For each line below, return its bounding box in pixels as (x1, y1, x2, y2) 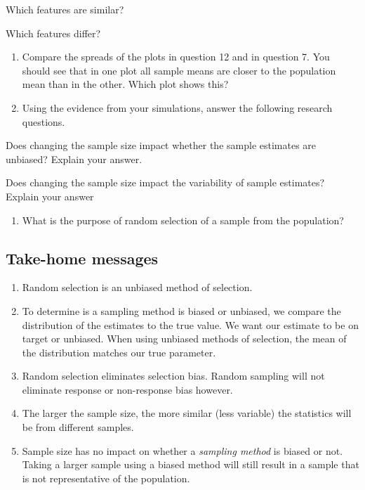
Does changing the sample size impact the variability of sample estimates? (6, 175, 325, 190)
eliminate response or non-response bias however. (22, 382, 233, 396)
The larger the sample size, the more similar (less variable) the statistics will (22, 406, 352, 420)
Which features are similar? (6, 2, 124, 16)
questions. (22, 114, 65, 129)
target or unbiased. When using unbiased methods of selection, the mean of (22, 331, 347, 346)
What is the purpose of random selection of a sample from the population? (22, 212, 344, 227)
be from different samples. (22, 420, 134, 434)
